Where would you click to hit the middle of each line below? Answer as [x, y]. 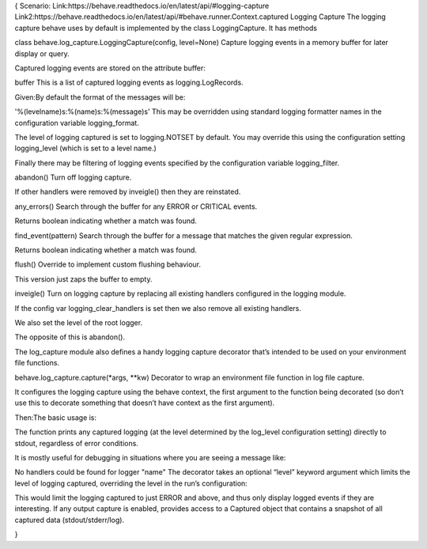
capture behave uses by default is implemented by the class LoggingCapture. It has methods [166, 28]
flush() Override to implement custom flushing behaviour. [108, 264]
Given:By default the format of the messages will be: [100, 97]
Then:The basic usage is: [56, 417]
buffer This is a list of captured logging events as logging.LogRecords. [129, 82]
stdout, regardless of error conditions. [76, 443]
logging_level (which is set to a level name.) [86, 148]
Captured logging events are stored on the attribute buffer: [110, 68]
